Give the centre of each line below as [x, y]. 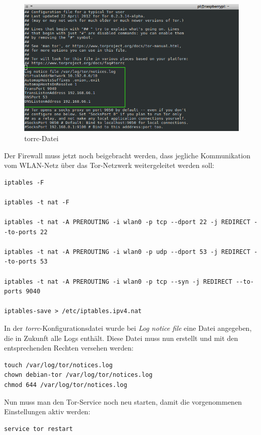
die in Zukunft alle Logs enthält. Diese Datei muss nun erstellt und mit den [121, 338]
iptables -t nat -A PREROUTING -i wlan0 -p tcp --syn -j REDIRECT [118, 281]
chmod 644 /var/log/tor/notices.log [66, 385]
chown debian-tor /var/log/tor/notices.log [78, 375]
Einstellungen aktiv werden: [47, 411]
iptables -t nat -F [37, 202]
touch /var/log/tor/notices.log [58, 365]
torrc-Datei [41, 138]
